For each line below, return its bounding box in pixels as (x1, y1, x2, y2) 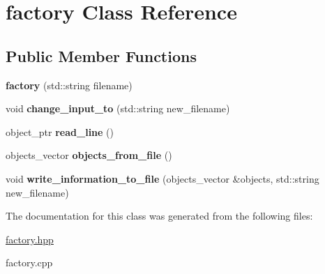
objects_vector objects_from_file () (6, 148, 172, 162)
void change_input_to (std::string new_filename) (6, 101, 230, 116)
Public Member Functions (6, 45, 197, 66)
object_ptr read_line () (6, 124, 114, 139)
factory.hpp (6, 231, 54, 246)
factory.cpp (6, 255, 53, 270)
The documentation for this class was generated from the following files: (6, 208, 313, 223)
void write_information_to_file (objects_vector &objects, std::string (6, 171, 319, 185)
